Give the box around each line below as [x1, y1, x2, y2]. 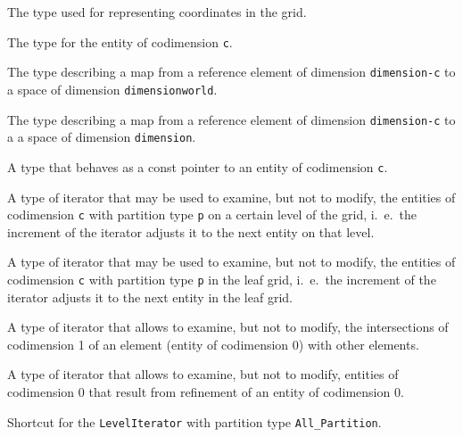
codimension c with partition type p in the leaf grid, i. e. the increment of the [7, 269, 436, 288]
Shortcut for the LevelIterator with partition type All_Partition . [7, 412, 382, 431]
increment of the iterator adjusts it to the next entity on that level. [7, 222, 375, 241]
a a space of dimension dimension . [7, 128, 196, 146]
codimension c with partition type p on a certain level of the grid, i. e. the [7, 205, 418, 224]
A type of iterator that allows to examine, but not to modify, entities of [7, 365, 399, 383]
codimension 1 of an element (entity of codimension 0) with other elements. [7, 334, 419, 353]
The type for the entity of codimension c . [7, 32, 233, 51]
